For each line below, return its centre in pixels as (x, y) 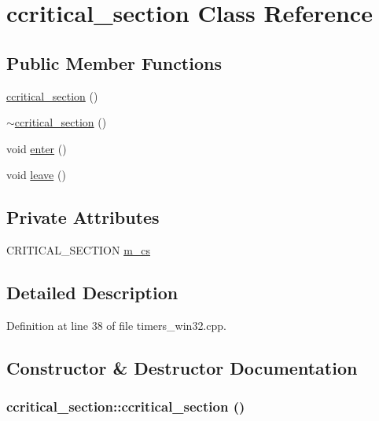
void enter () (37, 148)
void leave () (36, 175)
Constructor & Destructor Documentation (182, 367)
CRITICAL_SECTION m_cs (79, 250)
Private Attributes (83, 217)
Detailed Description (92, 293)
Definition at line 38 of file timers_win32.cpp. (116, 325)
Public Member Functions (114, 62)
